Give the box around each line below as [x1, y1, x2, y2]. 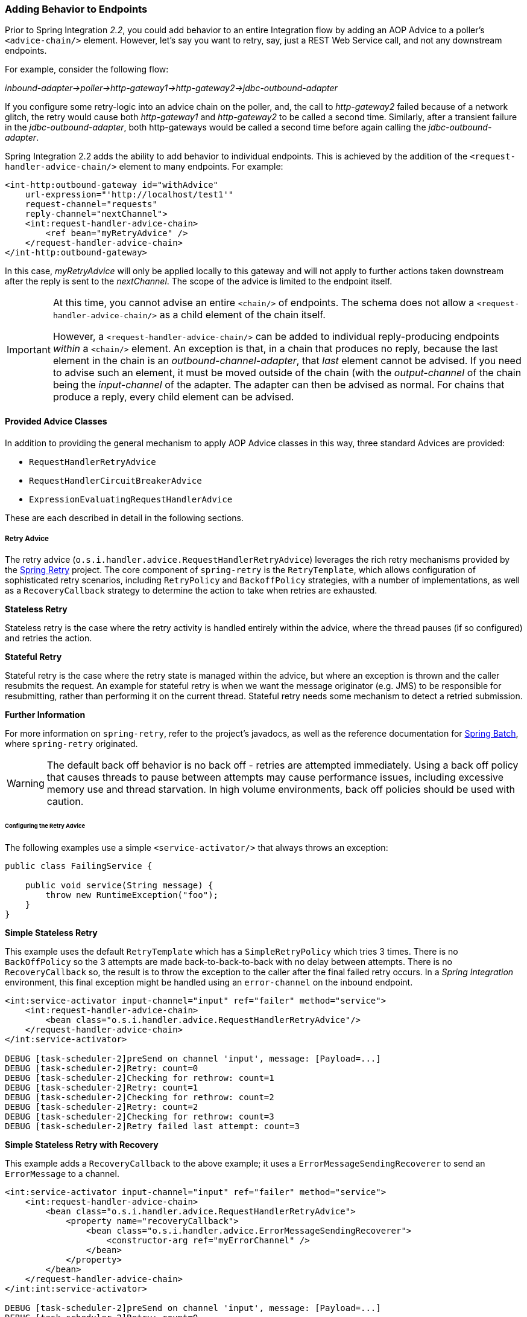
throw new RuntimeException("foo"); [45, 890, 219, 900]
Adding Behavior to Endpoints [5, 3, 148, 15]
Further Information [5, 710, 86, 720]
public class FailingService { [5, 861, 153, 871]
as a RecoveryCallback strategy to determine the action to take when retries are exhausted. [5, 585, 377, 596]
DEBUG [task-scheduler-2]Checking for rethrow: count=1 [5, 1073, 274, 1083]
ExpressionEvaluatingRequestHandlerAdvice [29, 494, 233, 504]
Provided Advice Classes [5, 415, 107, 426]
